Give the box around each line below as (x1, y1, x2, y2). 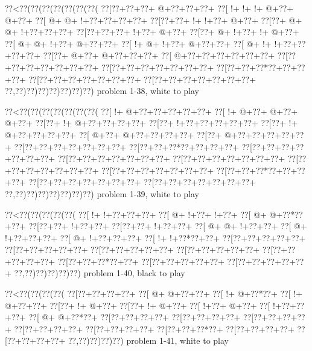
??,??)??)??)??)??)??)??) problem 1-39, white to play (5, 187, 199, 200)
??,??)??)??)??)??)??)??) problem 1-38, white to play (5, 84, 199, 97)
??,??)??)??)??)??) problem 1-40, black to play (14, 267, 185, 279)
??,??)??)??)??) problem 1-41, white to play (68, 334, 229, 347)
